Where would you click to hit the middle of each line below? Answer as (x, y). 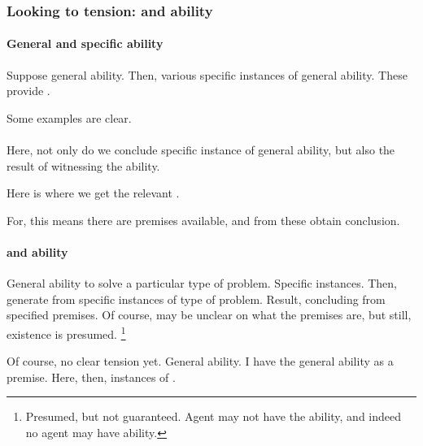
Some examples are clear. (69, 117)
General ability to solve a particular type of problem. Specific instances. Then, (202, 283)
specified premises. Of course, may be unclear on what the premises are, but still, (209, 315)
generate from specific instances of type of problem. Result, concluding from (196, 299)
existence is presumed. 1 (66, 332)
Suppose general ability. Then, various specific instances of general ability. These (207, 74)
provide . (28, 91)
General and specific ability (85, 43)
